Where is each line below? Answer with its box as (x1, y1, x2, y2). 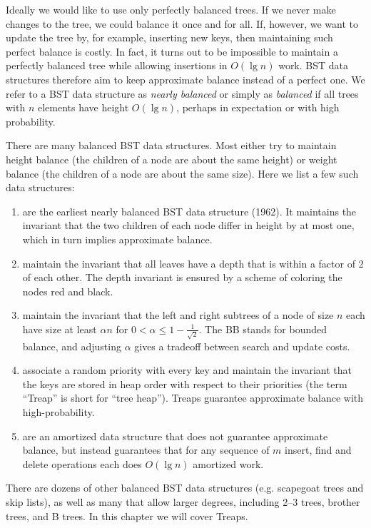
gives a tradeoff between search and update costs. (134, 338, 350, 353)
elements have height (37, 100, 129, 115)
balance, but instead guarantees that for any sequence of (22, 442, 270, 457)
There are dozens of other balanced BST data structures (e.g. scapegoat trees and (6, 480, 364, 495)
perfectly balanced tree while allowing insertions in (6, 58, 228, 73)
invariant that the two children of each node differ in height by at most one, (22, 218, 355, 233)
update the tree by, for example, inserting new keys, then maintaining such (6, 30, 333, 45)
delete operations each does (22, 456, 142, 471)
